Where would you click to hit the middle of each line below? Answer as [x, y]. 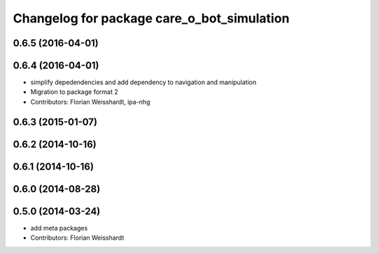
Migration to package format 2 [74, 92]
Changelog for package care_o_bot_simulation [151, 18]
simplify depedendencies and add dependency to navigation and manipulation [143, 82]
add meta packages [59, 228]
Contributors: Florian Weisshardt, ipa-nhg [90, 102]
